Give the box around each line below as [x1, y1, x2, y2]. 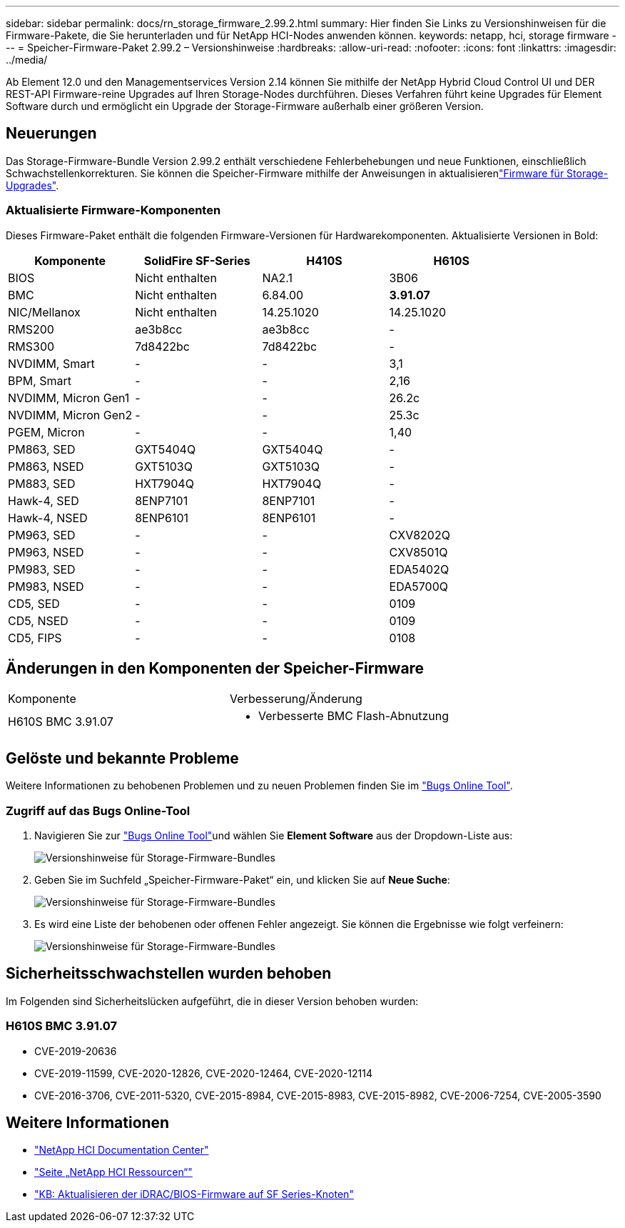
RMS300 [8, 339, 55, 354]
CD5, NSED [8, 613, 68, 628]
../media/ [6, 54, 48, 66]
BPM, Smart [8, 373, 72, 388]
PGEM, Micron [8, 424, 85, 439]
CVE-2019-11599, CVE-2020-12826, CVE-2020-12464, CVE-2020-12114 [34, 1067, 373, 1079]
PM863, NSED [8, 459, 84, 474]
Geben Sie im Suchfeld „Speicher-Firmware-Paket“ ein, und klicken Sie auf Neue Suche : [34, 874, 450, 887]
